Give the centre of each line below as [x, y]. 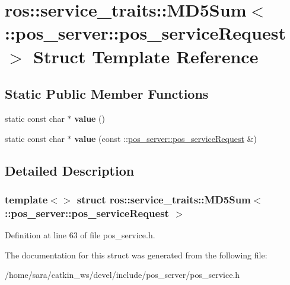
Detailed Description [70, 170]
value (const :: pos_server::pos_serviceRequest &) [165, 138]
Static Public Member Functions [107, 94]
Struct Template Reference [146, 56]
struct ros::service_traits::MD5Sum [164, 199]
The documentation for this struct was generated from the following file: [136, 255]
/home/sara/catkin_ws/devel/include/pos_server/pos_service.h [122, 275]
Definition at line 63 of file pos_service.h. [80, 235]
